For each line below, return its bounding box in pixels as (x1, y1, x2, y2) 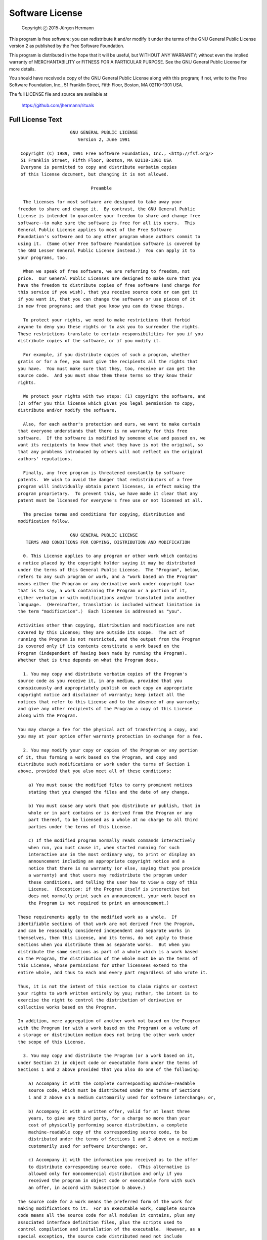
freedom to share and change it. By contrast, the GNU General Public (18, 206, 195, 212)
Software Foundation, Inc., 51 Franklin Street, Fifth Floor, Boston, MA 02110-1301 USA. (9, 82, 183, 88)
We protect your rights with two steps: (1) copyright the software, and (23, 393, 206, 399)
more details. (9, 66, 36, 72)
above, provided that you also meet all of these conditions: (18, 768, 172, 774)
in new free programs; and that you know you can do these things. (18, 303, 185, 309)
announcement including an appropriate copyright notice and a (28, 859, 185, 864)
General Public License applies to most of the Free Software (18, 227, 172, 233)
